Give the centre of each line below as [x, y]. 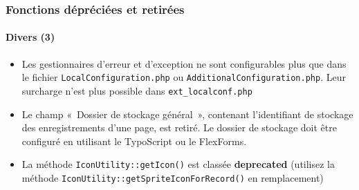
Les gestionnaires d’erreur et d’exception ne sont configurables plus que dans [184, 63]
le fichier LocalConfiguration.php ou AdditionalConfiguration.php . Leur [184, 77]
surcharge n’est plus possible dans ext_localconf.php [137, 90]
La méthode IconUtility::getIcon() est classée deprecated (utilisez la [178, 164]
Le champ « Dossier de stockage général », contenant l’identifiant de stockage [187, 114]
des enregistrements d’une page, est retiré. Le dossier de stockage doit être [179, 127]
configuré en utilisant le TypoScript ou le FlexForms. [134, 141]
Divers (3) [30, 37]
